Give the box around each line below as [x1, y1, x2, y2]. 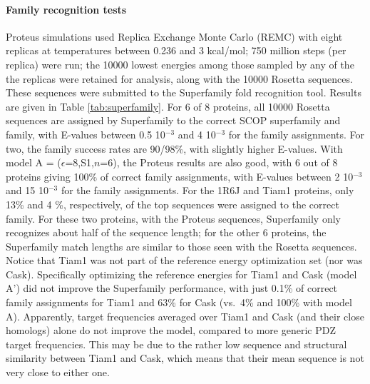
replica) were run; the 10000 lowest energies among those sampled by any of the [6, 56, 354, 71]
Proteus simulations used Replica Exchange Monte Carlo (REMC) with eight [6, 29, 343, 44]
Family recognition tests [6, 1, 127, 16]
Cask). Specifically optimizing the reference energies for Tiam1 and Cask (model [6, 266, 357, 281]
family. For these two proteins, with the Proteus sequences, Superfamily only [6, 211, 341, 226]
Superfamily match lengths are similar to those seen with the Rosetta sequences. [6, 238, 357, 253]
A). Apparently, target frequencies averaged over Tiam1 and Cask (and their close [6, 308, 364, 323]
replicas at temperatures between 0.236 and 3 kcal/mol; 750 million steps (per [6, 43, 346, 58]
